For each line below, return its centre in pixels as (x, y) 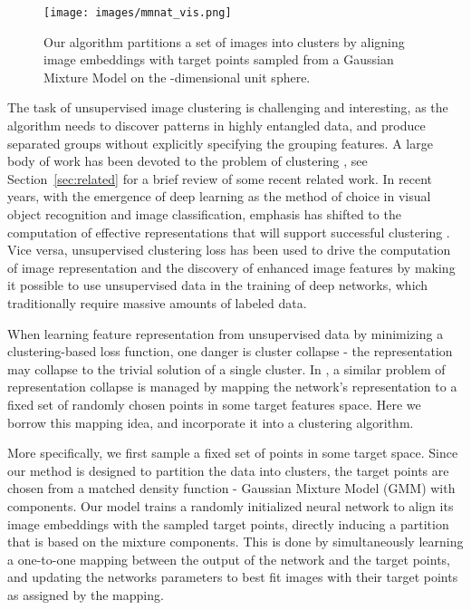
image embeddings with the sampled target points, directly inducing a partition (228, 523)
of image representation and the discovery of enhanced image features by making (231, 267)
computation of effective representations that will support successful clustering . (229, 232)
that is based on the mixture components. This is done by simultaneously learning (235, 542)
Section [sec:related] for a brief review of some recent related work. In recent (220, 178)
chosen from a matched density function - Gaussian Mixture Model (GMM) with (231, 488)
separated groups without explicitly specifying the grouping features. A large (220, 143)
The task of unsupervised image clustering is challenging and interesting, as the (228, 107)
